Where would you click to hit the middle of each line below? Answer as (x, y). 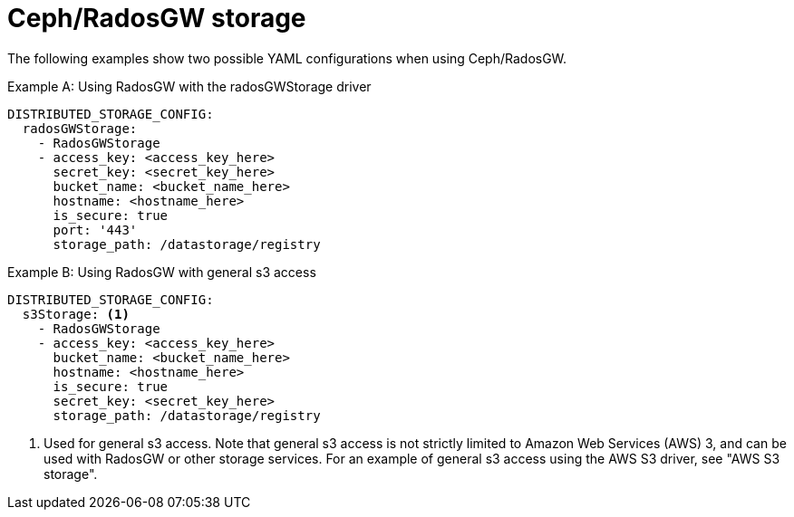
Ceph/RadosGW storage (157, 18)
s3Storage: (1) (76, 314)
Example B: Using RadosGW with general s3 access (162, 272)
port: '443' (95, 230)
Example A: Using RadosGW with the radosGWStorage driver (189, 86)
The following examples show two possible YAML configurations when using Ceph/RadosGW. (287, 58)
